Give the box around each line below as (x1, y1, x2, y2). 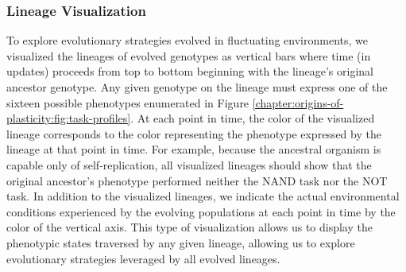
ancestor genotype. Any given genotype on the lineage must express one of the (6, 79, 388, 95)
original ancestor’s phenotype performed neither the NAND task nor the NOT (6, 172, 388, 188)
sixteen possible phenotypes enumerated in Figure (6, 94, 249, 111)
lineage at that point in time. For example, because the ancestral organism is (6, 141, 381, 157)
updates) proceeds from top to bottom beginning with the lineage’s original (6, 63, 373, 80)
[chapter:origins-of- (252, 94, 344, 111)
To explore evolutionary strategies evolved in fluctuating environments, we (6, 32, 368, 49)
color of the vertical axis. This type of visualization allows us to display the (6, 219, 373, 235)
